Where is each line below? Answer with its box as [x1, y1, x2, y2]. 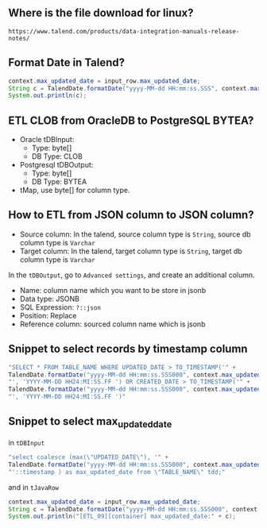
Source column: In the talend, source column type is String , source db [19, 229, 252, 239]
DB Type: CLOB [31, 152, 83, 161]
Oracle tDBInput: [19, 135, 75, 145]
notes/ [8, 34, 30, 42]
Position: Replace [19, 310, 77, 320]
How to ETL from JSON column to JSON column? [8, 208, 254, 222]
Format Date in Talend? [8, 56, 126, 70]
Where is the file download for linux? [8, 6, 194, 20]
